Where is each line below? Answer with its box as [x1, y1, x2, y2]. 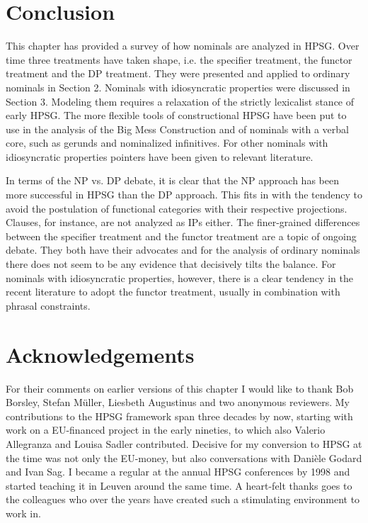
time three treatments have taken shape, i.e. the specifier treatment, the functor [6, 52, 352, 67]
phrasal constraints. [6, 298, 91, 313]
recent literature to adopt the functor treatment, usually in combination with [6, 284, 340, 299]
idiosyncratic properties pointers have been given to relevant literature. [6, 149, 314, 164]
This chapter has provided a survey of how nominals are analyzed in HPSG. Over [6, 38, 360, 53]
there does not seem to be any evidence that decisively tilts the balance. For [6, 257, 336, 271]
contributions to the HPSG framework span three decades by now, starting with [6, 408, 353, 423]
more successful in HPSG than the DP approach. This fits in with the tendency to [6, 187, 362, 202]
